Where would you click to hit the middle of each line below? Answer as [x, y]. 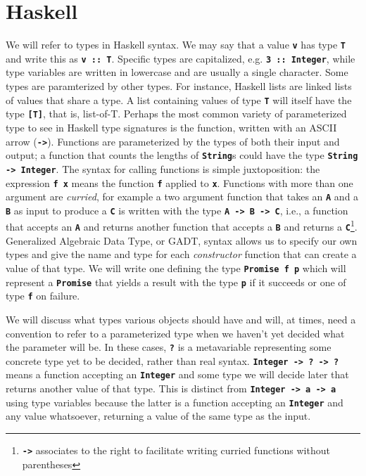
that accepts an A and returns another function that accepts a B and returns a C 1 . [182, 226]
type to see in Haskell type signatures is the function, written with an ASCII [171, 127]
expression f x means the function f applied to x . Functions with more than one [179, 182]
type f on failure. [43, 296]
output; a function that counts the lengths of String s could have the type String [182, 155]
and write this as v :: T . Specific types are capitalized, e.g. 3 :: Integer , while [181, 58]
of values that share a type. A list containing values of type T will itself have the [179, 99]
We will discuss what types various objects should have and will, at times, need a [181, 319]
